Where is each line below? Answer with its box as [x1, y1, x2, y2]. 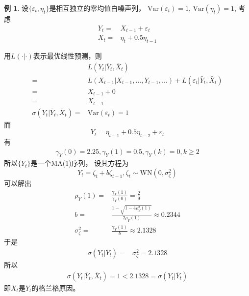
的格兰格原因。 [31, 282, 80, 293]
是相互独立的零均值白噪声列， [49, 3, 146, 13]
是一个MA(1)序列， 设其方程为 [30, 158, 129, 168]
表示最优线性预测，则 [33, 50, 102, 60]
